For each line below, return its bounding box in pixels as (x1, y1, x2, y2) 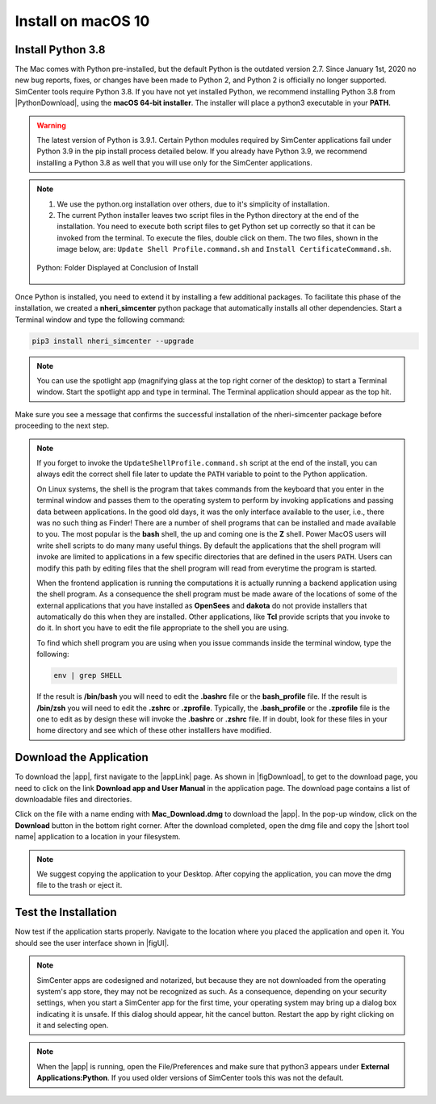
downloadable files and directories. (15, 795, 132, 805)
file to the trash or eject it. (36, 880, 123, 890)
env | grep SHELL (53, 671, 123, 680)
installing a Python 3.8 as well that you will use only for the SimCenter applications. (36, 157, 312, 167)
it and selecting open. (36, 1021, 109, 1031)
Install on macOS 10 (15, 12, 150, 30)
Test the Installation (15, 905, 117, 919)
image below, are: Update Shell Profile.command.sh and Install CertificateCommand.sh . (57, 245, 392, 254)
